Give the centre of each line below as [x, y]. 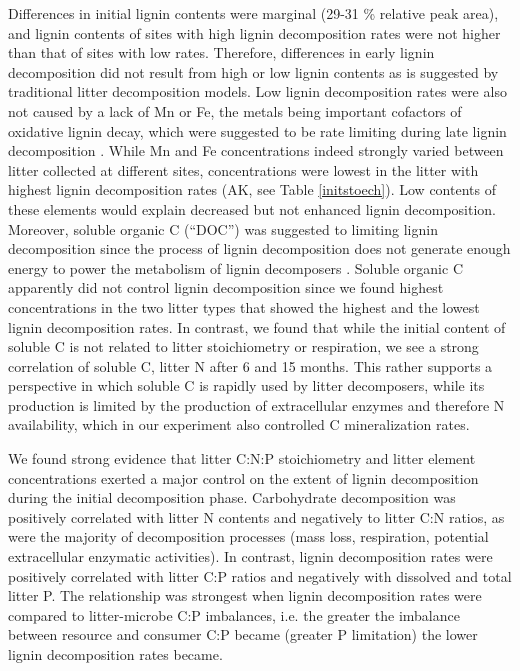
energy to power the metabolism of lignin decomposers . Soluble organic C [235, 267]
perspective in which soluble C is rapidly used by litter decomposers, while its [246, 385]
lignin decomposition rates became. [115, 654]
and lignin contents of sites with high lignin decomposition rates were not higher [254, 32]
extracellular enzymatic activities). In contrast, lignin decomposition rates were [250, 556]
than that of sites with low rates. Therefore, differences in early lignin [221, 52]
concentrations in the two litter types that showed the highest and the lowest [244, 306]
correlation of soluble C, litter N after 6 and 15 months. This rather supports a [250, 365]
